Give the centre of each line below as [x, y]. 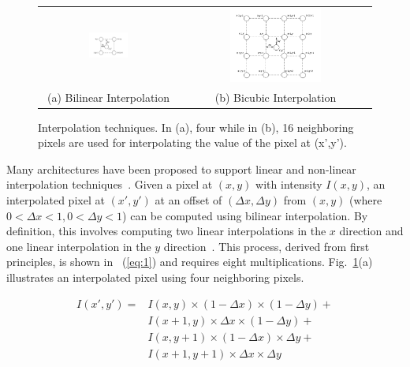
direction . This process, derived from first [266, 246]
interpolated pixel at [56, 200]
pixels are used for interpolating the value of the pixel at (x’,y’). [192, 142]
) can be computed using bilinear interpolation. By [245, 215]
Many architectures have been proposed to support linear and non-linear [181, 169]
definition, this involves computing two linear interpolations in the [166, 231]
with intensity [289, 184]
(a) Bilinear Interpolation [108, 97]
